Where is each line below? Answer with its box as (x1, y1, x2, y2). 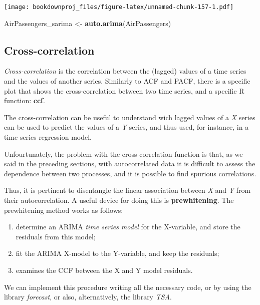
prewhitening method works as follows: (4, 204, 123, 215)
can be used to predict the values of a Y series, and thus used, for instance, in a (4, 122, 249, 132)
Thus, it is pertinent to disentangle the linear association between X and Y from (4, 185, 251, 195)
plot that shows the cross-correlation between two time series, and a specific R (4, 85, 244, 96)
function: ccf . (4, 95, 45, 106)
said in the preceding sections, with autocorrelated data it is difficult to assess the (4, 158, 255, 169)
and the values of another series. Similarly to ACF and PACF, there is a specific (4, 76, 250, 86)
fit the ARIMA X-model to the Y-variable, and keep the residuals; (16, 248, 219, 258)
